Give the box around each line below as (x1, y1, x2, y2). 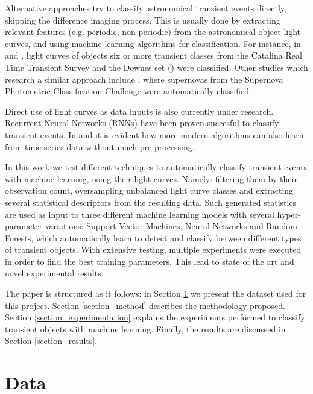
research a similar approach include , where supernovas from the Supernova (5, 72, 283, 85)
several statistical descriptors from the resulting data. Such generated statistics (5, 195, 297, 208)
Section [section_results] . (5, 334, 98, 347)
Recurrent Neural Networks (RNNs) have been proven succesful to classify (5, 116, 279, 129)
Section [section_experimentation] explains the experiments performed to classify (5, 311, 305, 323)
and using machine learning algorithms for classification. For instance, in (33, 37, 301, 49)
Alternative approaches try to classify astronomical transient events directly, (5, 2, 286, 14)
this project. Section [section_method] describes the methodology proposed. (5, 299, 285, 311)
